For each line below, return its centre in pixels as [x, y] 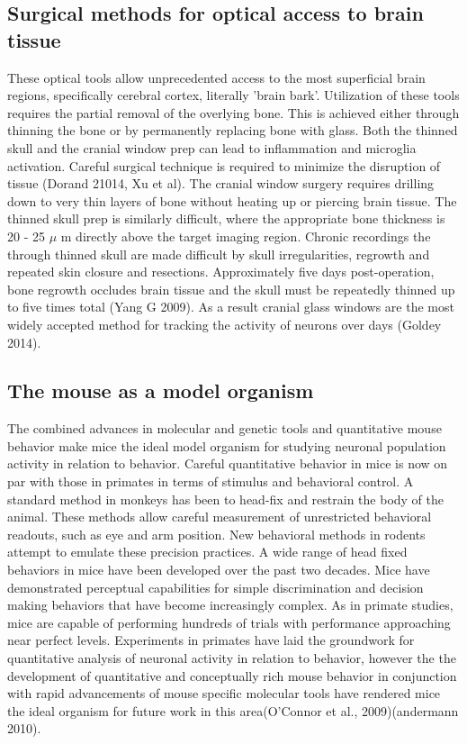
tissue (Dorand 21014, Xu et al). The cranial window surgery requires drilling [221, 183]
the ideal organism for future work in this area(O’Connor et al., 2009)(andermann [233, 710]
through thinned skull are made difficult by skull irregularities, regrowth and [219, 254]
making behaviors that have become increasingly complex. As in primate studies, [230, 605]
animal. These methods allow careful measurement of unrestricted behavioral [220, 517]
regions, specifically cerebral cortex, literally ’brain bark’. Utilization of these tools [233, 95]
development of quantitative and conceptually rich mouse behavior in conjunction [232, 675]
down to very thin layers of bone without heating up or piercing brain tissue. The [232, 200]
